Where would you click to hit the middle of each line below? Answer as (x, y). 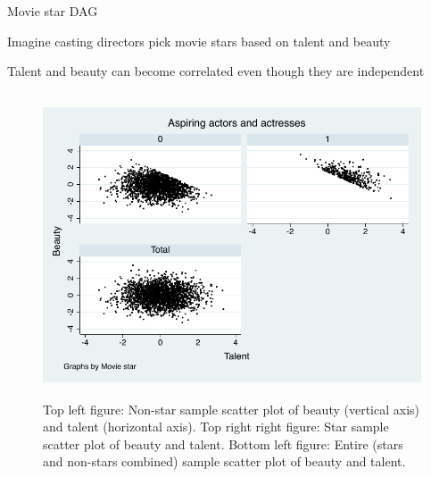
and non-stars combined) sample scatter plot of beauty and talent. (224, 461)
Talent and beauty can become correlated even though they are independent (216, 71)
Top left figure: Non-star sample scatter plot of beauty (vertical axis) (232, 409)
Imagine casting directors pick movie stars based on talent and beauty (199, 41)
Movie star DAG (53, 11)
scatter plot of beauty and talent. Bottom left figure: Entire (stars (223, 444)
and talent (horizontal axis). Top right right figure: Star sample (216, 427)
